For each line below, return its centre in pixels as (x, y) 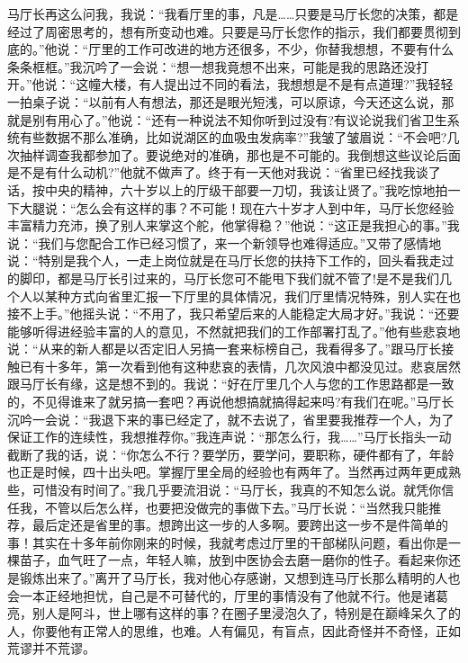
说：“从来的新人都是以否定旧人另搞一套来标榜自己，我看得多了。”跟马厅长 (225, 349)
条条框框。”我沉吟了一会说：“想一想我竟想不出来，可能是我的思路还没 (212, 66)
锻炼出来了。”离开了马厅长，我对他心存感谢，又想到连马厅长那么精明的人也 (240, 578)
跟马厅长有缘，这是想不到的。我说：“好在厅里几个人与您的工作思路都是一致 (231, 384)
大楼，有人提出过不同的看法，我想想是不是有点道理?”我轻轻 (277, 84)
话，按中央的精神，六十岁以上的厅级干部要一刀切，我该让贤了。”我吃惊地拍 (228, 189)
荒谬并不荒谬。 (51, 648)
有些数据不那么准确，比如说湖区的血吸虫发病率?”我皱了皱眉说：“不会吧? (233, 137)
